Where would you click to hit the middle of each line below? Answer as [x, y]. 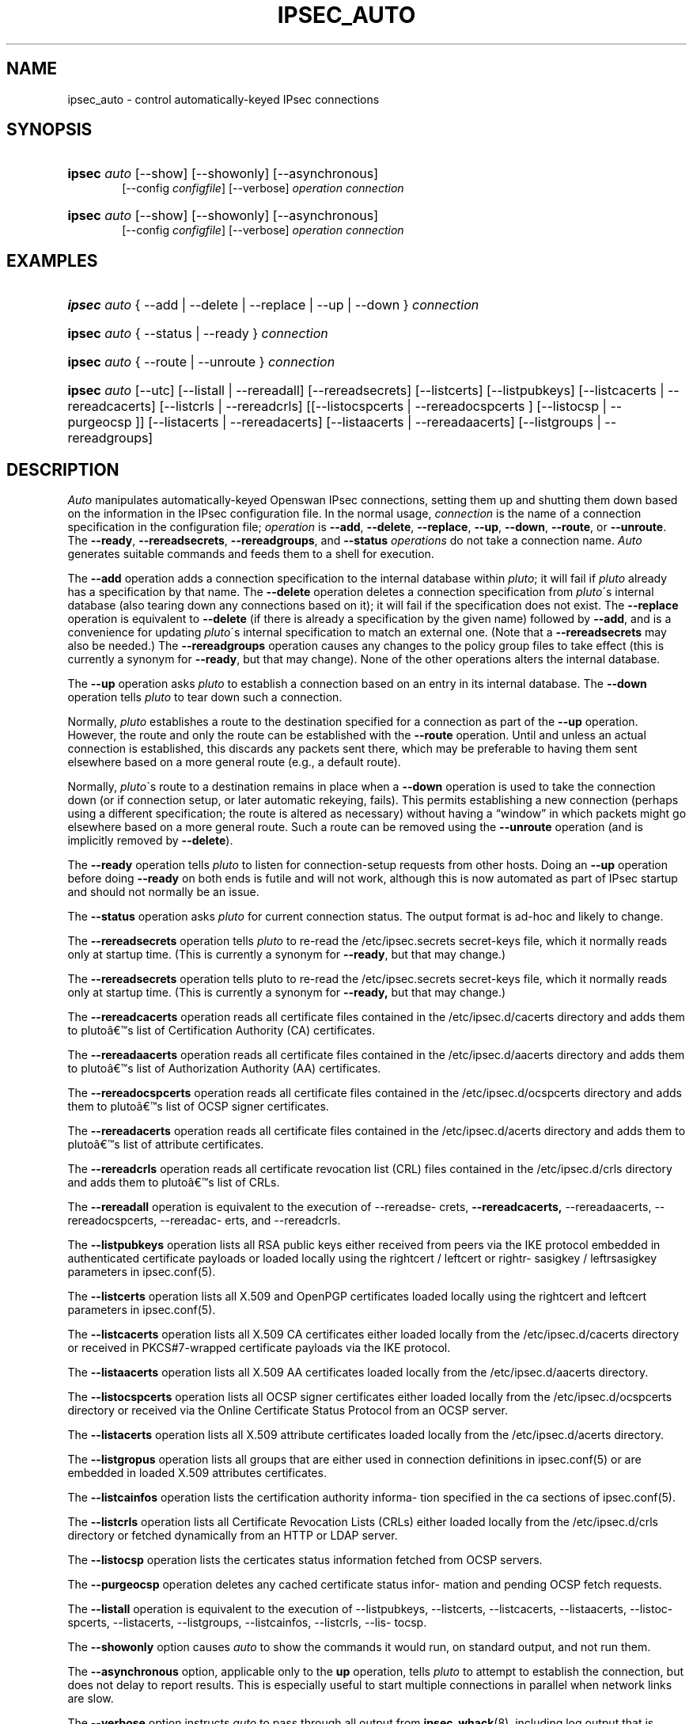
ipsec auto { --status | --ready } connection [198, 334]
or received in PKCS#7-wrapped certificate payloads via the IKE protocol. [259, 1348]
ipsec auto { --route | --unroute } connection [201, 362]
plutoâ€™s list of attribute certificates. [166, 1145]
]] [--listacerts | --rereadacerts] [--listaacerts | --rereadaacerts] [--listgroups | [368, 422]
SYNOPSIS [49, 130]
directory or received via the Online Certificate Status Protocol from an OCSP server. [288, 1411]
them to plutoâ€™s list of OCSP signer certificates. [198, 1107]
